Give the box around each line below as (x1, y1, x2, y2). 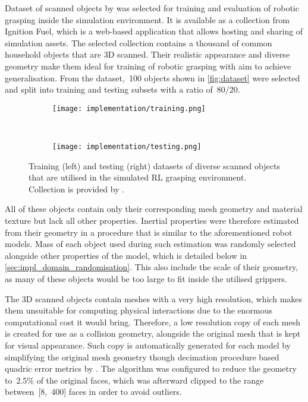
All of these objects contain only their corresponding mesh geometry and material (5, 202, 303, 215)
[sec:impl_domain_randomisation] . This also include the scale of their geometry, (5, 261, 298, 273)
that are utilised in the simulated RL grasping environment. (29, 171, 247, 183)
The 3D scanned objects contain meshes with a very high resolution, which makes (5, 292, 303, 305)
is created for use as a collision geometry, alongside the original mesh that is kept (5, 327, 301, 340)
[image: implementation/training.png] (52, 104, 206, 113)
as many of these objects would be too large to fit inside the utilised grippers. (5, 273, 287, 284)
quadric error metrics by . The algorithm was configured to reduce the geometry (5, 362, 297, 375)
